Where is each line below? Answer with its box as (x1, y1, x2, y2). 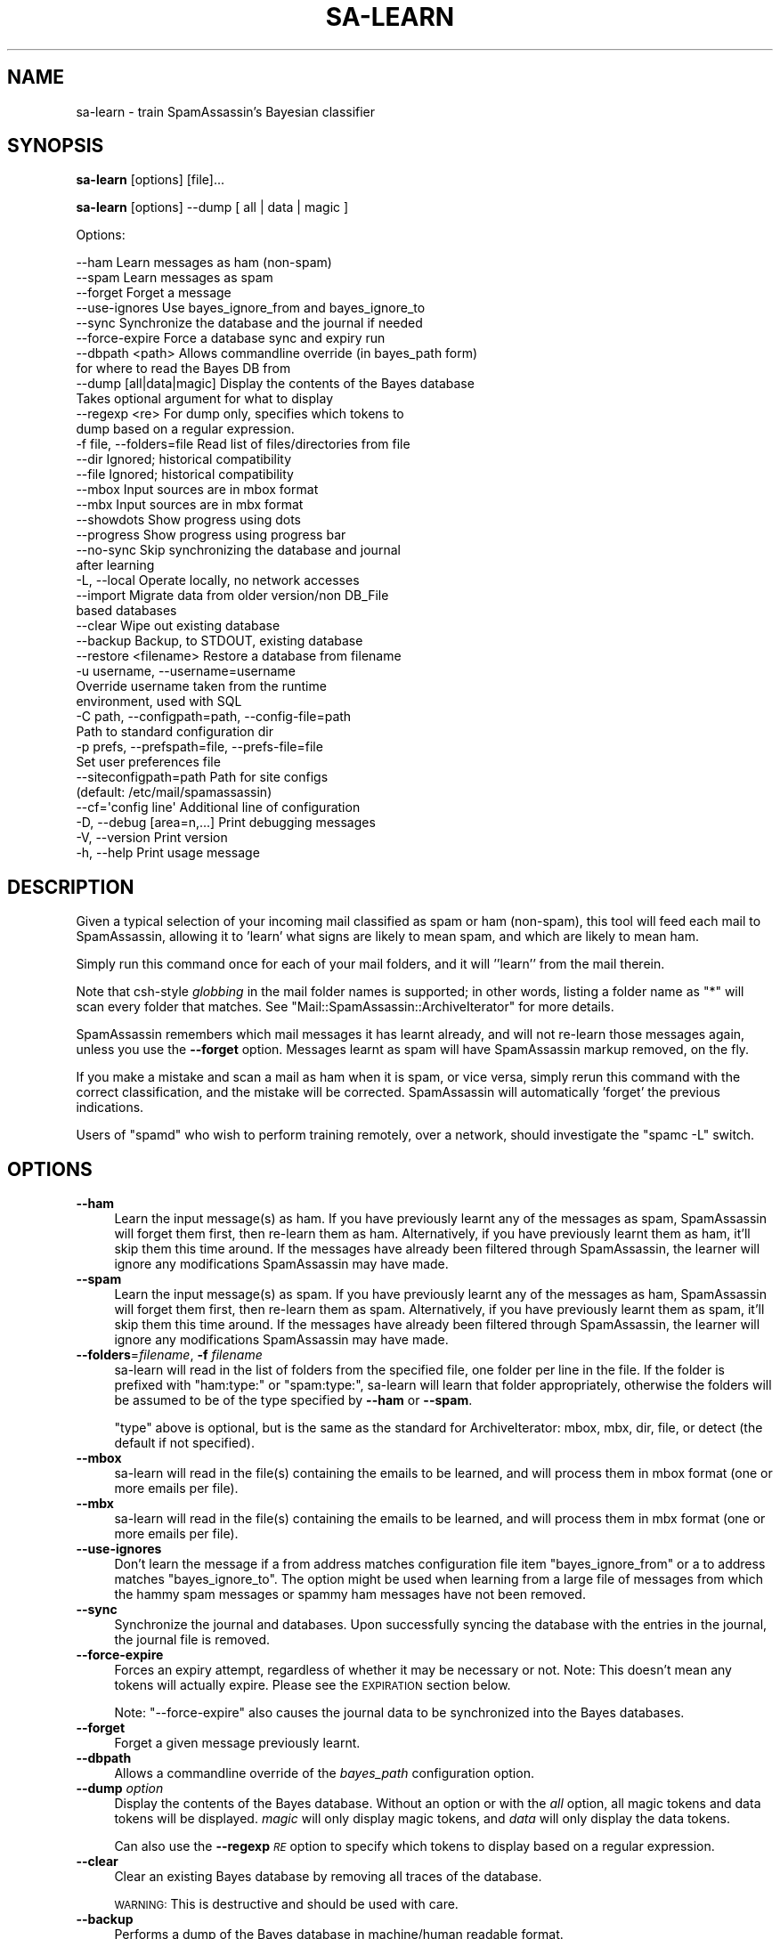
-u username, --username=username (76, 663, 296, 679)
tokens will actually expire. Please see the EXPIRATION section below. (114, 1677, 511, 1693)
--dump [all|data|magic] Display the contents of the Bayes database (76, 376, 475, 392)
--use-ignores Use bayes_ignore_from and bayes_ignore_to (76, 300, 426, 316)
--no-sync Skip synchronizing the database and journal (76, 542, 401, 558)
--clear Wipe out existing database (76, 618, 280, 634)
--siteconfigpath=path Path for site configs (76, 769, 329, 785)
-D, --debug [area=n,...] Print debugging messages (76, 815, 376, 831)
